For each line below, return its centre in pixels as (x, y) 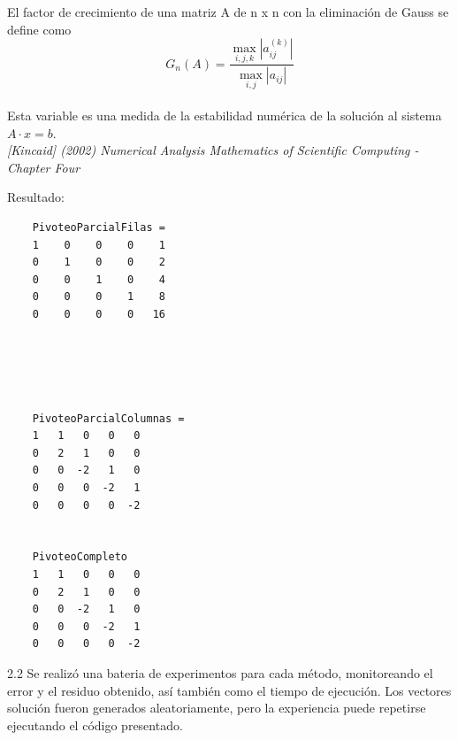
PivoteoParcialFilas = (99, 228)
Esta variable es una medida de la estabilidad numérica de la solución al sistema (225, 116)
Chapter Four (44, 167)
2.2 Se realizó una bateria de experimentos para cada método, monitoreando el (220, 672)
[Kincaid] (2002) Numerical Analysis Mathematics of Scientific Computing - (213, 150)
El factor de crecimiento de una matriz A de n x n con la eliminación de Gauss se (228, 12)
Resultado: (36, 197)
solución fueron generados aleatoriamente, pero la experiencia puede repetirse (217, 708)
